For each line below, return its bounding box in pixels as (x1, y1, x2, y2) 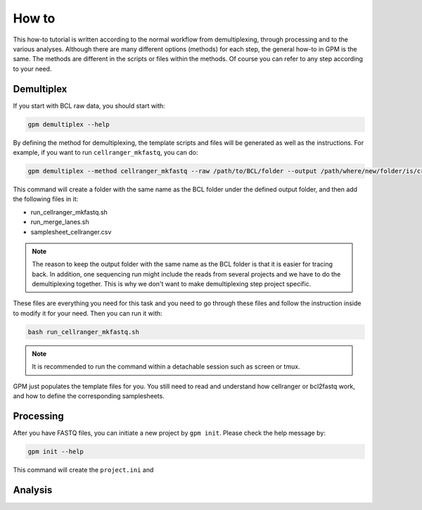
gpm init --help (27, 447, 84, 455)
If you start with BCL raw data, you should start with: (13, 101, 165, 110)
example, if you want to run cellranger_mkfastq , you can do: (13, 148, 198, 156)
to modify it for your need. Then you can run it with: (13, 309, 162, 317)
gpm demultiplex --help (27, 120, 110, 128)
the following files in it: (13, 195, 79, 203)
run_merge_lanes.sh (30, 218, 89, 227)
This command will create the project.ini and (13, 465, 154, 474)
